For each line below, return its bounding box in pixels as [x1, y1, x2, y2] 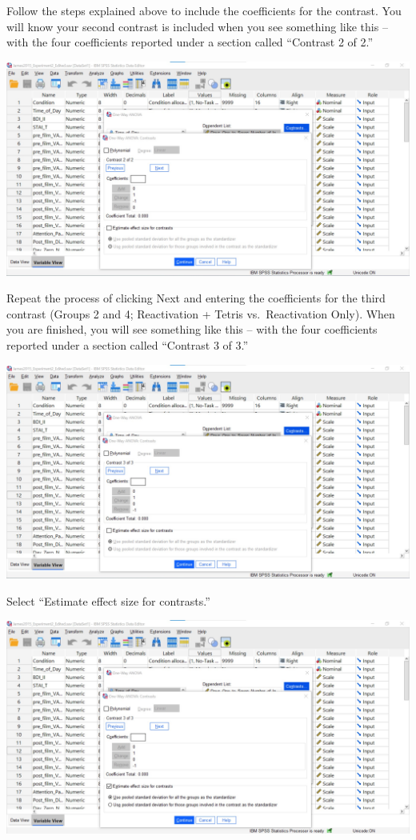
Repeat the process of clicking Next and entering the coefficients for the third [6, 290, 386, 306]
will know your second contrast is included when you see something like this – [6, 18, 388, 34]
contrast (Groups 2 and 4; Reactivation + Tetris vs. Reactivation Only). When [6, 305, 395, 322]
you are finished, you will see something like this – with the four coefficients [6, 321, 378, 338]
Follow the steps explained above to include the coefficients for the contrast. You [6, 2, 402, 18]
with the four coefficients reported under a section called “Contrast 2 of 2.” [6, 34, 374, 50]
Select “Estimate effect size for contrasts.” [6, 592, 210, 609]
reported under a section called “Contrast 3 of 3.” [6, 336, 249, 353]
